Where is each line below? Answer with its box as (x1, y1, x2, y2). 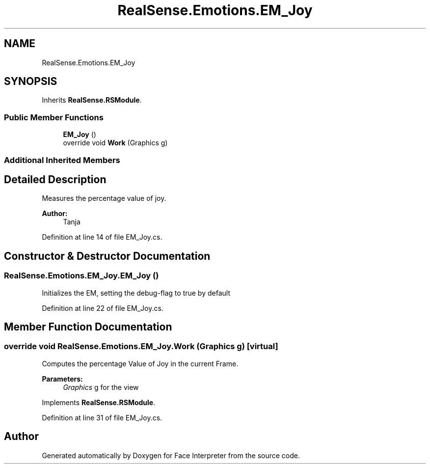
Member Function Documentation (4, 321, 172, 333)
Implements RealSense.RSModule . (42, 398, 156, 407)
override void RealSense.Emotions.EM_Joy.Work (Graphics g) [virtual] (4, 341, 278, 352)
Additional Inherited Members (4, 155, 120, 165)
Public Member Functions (4, 112, 104, 122)
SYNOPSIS (4, 75, 57, 88)
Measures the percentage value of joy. (42, 194, 166, 203)
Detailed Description (4, 173, 107, 186)
